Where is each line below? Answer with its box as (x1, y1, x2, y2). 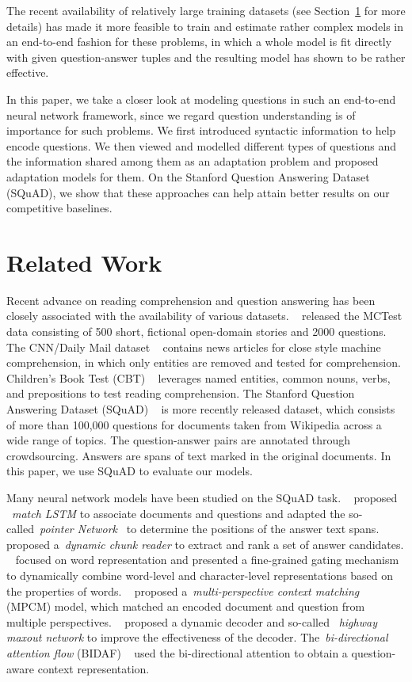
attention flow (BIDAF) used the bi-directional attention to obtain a (6, 644, 348, 661)
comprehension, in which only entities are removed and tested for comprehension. (6, 354, 401, 371)
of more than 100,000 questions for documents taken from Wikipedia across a (6, 416, 382, 432)
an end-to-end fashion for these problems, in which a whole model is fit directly (6, 33, 392, 50)
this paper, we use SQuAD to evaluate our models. (6, 463, 253, 479)
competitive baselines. (6, 200, 113, 216)
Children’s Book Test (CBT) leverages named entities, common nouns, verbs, (6, 369, 391, 386)
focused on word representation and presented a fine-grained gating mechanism (15, 551, 399, 568)
